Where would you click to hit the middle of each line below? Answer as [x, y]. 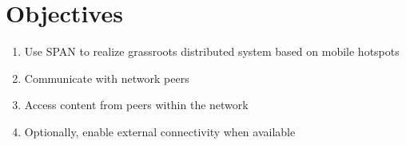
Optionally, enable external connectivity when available [160, 131]
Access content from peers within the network [136, 105]
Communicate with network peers [107, 78]
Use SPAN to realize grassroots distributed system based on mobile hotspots [212, 51]
